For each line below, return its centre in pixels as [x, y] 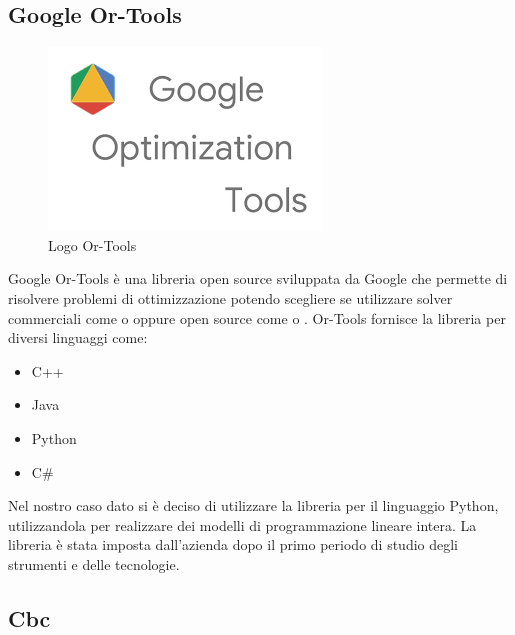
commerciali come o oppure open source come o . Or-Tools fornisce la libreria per [257, 317]
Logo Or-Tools [92, 244]
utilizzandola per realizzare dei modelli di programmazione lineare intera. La [242, 524]
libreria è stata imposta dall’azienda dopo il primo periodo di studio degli [233, 544]
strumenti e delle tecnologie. [94, 563]
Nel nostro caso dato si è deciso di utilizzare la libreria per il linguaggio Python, [253, 505]
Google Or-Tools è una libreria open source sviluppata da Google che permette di [258, 278]
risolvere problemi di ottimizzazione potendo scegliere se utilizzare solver [230, 297]
